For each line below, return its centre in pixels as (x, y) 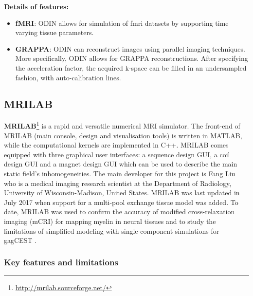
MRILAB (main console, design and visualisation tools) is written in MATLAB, (123, 135)
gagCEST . (20, 240)
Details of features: (36, 6)
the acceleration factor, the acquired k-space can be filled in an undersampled (131, 67)
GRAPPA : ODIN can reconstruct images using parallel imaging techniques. (130, 48)
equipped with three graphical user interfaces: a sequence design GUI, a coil (117, 154)
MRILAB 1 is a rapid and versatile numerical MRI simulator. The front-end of (122, 125)
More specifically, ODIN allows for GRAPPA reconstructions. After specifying (132, 58)
